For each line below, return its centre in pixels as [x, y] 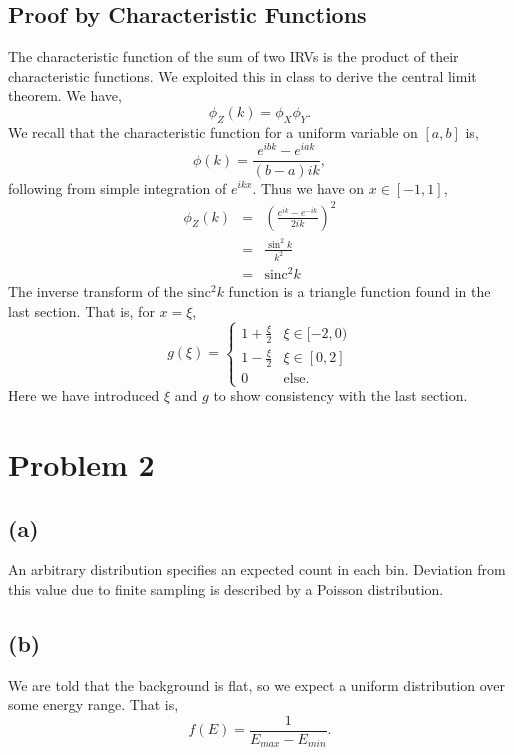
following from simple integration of [117, 187]
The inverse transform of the [95, 291]
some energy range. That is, [93, 704]
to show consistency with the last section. [340, 395]
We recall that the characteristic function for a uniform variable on [213, 131]
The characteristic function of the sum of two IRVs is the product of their [233, 56]
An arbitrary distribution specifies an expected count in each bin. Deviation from [257, 569]
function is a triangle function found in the [359, 291]
